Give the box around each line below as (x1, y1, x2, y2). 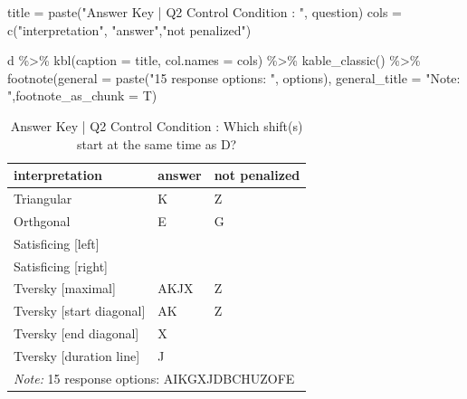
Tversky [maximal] (14, 279, 116, 298)
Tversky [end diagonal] (14, 324, 139, 343)
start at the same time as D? (77, 134, 237, 153)
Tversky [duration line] (14, 346, 140, 365)
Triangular (14, 189, 72, 207)
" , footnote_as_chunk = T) (7, 86, 157, 105)
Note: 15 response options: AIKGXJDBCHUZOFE (14, 368, 295, 387)
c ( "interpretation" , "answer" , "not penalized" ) (7, 20, 252, 39)
